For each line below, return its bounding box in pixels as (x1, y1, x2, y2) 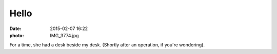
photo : (9, 32, 24, 38)
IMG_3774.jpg (50, 32, 79, 38)
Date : (9, 25, 22, 32)
